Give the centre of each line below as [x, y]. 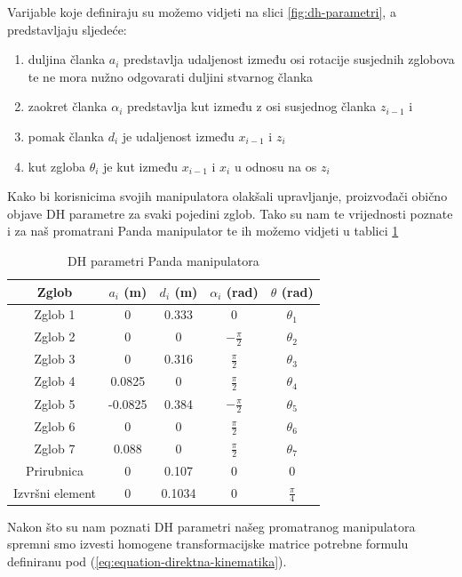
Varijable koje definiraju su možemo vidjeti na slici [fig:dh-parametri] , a [202, 12]
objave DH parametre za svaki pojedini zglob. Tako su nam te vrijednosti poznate [230, 213]
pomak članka [66, 136]
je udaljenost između [178, 136]
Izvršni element [55, 492]
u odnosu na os [275, 166]
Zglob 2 [55, 337]
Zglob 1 [55, 314]
